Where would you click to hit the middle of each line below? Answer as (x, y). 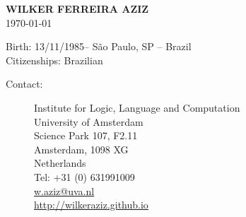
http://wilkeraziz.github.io (91, 205)
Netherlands (60, 163)
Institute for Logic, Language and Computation (137, 107)
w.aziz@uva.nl (64, 190)
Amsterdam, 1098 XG (81, 149)
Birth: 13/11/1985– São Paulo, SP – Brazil (99, 46)
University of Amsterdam (89, 121)
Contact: (24, 84)
